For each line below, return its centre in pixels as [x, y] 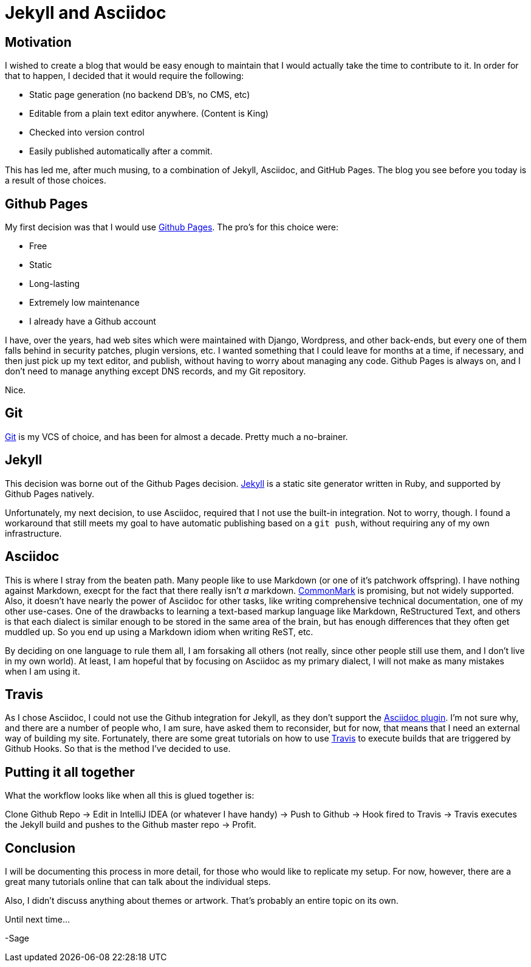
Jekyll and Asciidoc [86, 13]
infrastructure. [33, 533]
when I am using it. [43, 671]
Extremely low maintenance [84, 303]
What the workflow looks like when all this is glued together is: [130, 796]
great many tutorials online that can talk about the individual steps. [138, 882]
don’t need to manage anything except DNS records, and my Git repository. [156, 371]
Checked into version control [87, 132]
